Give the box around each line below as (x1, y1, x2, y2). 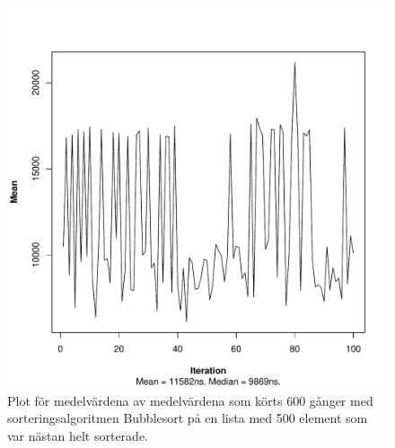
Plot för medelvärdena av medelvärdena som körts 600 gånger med (7, 391, 373, 409)
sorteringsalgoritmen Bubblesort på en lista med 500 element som (7, 408, 368, 427)
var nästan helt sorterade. (7, 426, 148, 444)
